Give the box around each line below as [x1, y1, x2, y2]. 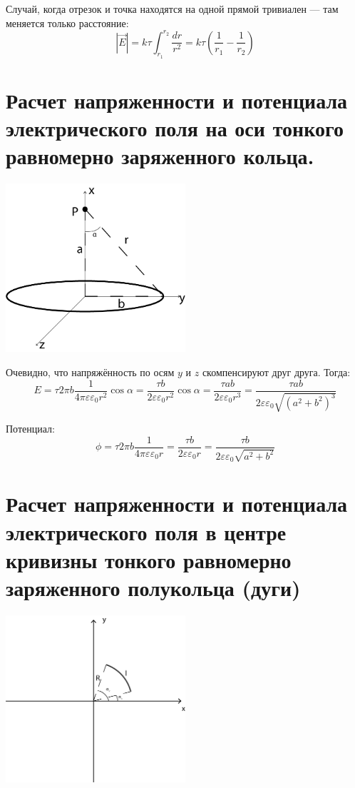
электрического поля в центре [6, 517, 287, 546]
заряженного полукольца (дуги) [6, 573, 301, 602]
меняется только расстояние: [6, 15, 129, 30]
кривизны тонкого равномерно [6, 545, 292, 574]
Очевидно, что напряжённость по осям [6, 365, 175, 379]
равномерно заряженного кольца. [6, 141, 314, 171]
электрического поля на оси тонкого [6, 113, 344, 143]
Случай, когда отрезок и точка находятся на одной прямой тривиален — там [6, 1, 339, 16]
